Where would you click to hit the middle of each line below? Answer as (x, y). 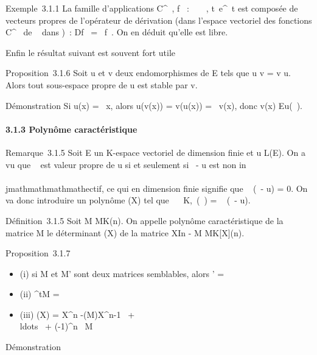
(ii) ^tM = (40, 294)
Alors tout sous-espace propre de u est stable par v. (102, 84)
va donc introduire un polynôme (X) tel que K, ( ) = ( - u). (128, 200)
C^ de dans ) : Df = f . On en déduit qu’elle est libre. (117, 32)
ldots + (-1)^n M (56, 326)
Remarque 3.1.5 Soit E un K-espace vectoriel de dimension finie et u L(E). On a (155, 152)
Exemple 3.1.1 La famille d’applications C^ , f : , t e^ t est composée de (152, 8)
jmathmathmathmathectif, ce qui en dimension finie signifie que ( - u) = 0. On (157, 188)
